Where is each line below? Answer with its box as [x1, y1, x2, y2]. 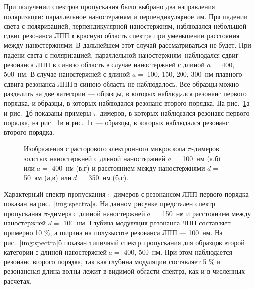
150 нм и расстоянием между [162, 208, 251, 218]
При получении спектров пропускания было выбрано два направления [4, 1, 215, 11]
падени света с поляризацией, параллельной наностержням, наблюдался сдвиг [4, 49, 239, 60]
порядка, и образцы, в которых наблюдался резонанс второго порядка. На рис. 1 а [4, 97, 250, 108]
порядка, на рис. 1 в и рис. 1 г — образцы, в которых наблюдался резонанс [4, 117, 229, 128]
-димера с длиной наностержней [48, 208, 145, 218]
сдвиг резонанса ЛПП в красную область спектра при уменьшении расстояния [4, 30, 240, 40]
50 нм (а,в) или [24, 172, 72, 183]
